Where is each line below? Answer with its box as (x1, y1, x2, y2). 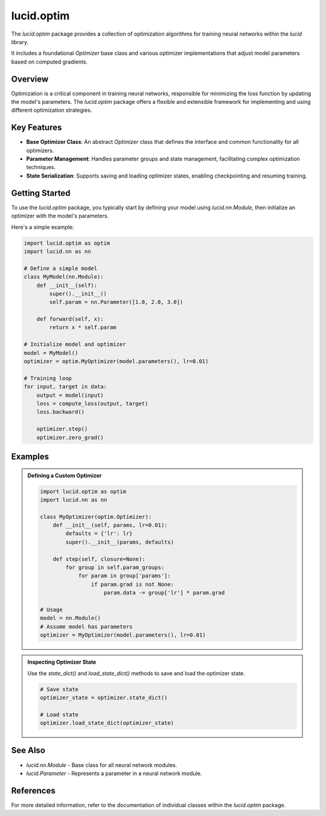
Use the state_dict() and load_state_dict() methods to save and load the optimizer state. (27, 669, 246, 676)
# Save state (40, 686, 78, 693)
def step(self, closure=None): (53, 556, 145, 562)
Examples (11, 451, 50, 461)
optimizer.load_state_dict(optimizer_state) (40, 719, 174, 727)
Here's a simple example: (11, 223, 74, 231)
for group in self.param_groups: (65, 564, 165, 571)
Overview (11, 74, 49, 84)
